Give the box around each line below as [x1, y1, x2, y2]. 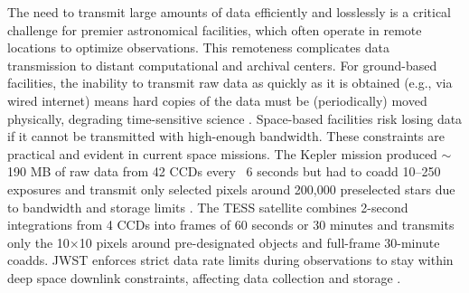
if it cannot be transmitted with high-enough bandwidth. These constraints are [7, 127, 445, 146]
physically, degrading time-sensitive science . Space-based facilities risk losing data [7, 109, 463, 128]
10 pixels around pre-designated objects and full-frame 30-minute [79, 232, 440, 251]
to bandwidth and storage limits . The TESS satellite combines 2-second [7, 197, 408, 216]
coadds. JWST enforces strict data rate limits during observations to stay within [7, 250, 454, 269]
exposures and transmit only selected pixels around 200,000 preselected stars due [7, 179, 455, 198]
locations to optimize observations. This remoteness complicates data [7, 38, 389, 57]
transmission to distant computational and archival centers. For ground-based [7, 55, 437, 74]
